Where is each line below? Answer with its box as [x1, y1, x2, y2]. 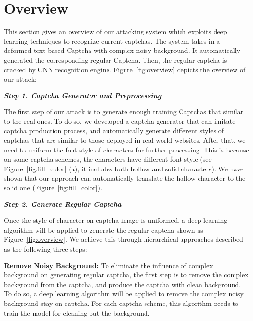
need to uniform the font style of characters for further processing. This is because [4, 144, 249, 154]
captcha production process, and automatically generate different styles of [4, 125, 224, 135]
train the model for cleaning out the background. [4, 307, 150, 318]
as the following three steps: [4, 244, 87, 253]
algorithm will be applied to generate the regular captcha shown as [4, 224, 203, 235]
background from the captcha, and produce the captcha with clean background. [4, 279, 241, 289]
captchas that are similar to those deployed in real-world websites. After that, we [4, 135, 246, 145]
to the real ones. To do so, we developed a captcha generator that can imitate [4, 116, 235, 126]
